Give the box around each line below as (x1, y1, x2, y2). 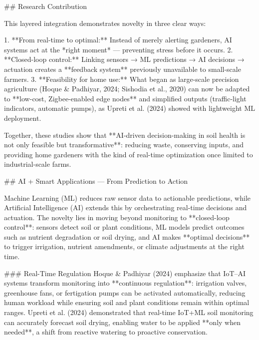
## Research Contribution (4, 1, 87, 11)
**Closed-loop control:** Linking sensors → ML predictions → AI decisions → (4, 54, 245, 64)
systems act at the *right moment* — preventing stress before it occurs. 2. (4, 44, 233, 54)
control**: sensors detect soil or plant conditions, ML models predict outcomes (4, 222, 245, 232)
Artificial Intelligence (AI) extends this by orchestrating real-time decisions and (4, 202, 247, 213)
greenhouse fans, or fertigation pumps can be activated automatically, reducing (4, 287, 246, 298)
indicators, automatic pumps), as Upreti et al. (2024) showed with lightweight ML (4, 103, 256, 113)
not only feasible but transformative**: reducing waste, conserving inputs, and (4, 139, 244, 150)
